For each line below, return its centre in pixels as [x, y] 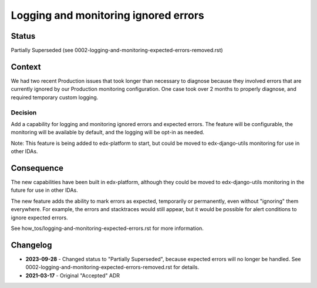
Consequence [37, 168]
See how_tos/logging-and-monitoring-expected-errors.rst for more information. [107, 228]
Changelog [31, 245]
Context [26, 67]
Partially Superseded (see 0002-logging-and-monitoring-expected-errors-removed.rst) [117, 50]
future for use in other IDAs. [45, 190]
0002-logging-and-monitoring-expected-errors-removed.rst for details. [112, 267]
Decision [24, 113]
